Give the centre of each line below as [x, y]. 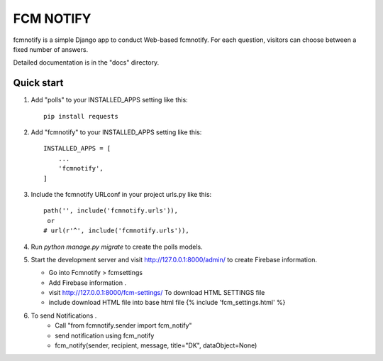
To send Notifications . [64, 316]
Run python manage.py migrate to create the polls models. [117, 247]
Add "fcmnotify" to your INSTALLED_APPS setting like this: [116, 132]
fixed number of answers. [51, 49]
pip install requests [81, 116]
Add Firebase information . [88, 282]
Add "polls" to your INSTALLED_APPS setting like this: [109, 100]
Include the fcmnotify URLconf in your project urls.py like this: [121, 194]
